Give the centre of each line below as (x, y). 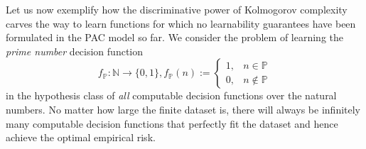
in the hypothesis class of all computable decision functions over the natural (171, 95)
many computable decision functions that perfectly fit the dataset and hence (172, 123)
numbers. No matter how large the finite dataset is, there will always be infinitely (183, 109)
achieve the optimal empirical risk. (81, 137)
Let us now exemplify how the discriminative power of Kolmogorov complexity (177, 9)
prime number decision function (75, 51)
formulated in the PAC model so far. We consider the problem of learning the (175, 37)
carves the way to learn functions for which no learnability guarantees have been (181, 23)
